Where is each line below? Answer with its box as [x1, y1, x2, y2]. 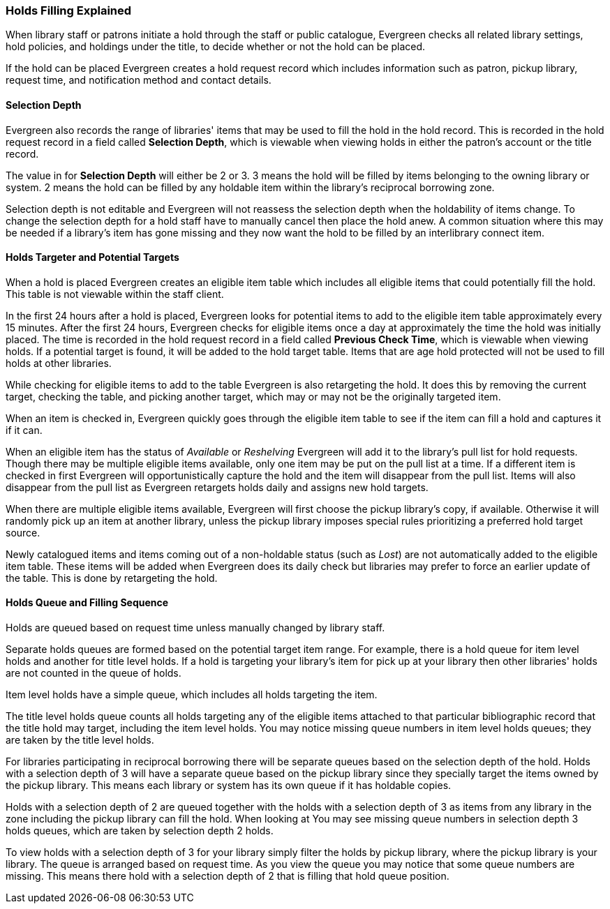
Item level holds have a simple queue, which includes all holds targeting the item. [6, 689, 378, 701]
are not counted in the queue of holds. [6, 667, 181, 679]
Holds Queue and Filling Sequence [6, 596, 169, 609]
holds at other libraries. [6, 356, 112, 369]
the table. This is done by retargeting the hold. [6, 571, 218, 584]
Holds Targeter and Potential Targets [6, 251, 179, 264]
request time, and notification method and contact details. [6, 74, 271, 87]
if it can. [6, 423, 43, 436]
